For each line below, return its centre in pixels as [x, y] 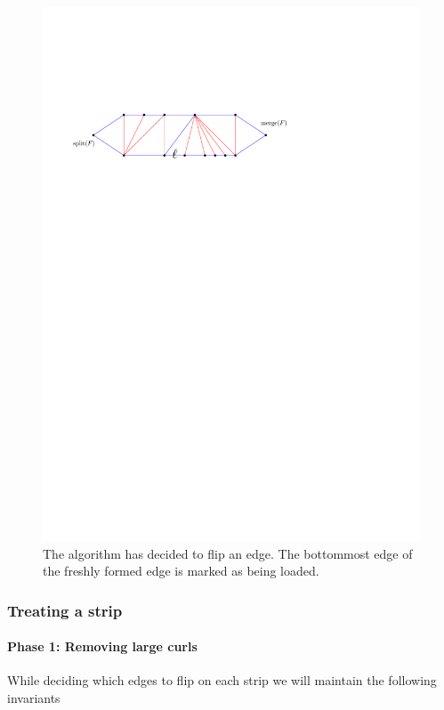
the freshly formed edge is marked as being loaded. [181, 571]
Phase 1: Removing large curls [102, 646]
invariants [34, 697]
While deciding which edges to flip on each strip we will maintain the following [222, 680]
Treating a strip [65, 610]
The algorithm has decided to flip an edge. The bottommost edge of [228, 553]
